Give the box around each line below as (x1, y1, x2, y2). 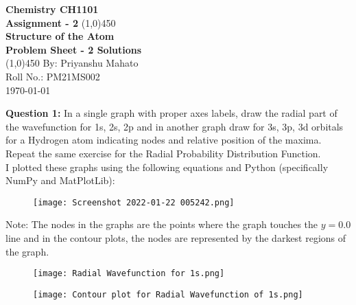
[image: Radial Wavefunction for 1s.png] (33, 269, 225, 279)
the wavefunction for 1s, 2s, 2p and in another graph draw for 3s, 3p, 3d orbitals (5, 119, 344, 133)
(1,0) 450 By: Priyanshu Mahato (5, 56, 139, 70)
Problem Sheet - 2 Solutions (5, 42, 142, 56)
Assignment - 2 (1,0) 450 (5, 15, 116, 30)
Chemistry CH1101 (5, 2, 99, 16)
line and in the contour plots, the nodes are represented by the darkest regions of (5, 230, 346, 245)
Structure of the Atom (5, 29, 115, 43)
